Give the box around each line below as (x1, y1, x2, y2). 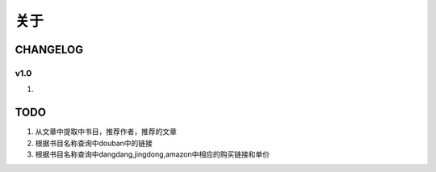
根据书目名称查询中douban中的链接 (35, 138, 153, 148)
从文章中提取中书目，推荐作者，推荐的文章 (35, 127, 177, 136)
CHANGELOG (15, 43, 84, 57)
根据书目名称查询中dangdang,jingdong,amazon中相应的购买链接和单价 (35, 149, 270, 159)
